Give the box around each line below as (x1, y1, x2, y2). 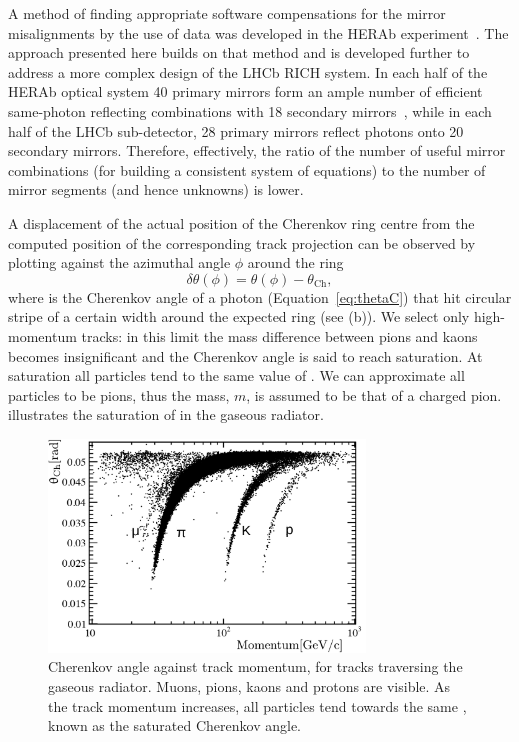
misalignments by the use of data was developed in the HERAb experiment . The (8, 22, 509, 43)
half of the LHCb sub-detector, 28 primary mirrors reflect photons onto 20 (8, 120, 464, 141)
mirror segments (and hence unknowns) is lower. (8, 179, 304, 200)
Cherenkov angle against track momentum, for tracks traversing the (48, 656, 463, 677)
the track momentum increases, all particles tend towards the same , (48, 695, 467, 716)
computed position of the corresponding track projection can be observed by (8, 232, 476, 253)
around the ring (247, 252, 344, 273)
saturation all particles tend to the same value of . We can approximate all (8, 365, 465, 386)
